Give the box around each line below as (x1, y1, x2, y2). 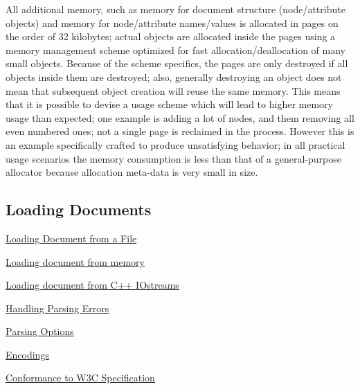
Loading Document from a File (6, 230, 137, 245)
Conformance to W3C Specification (6, 370, 155, 385)
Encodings (6, 347, 49, 361)
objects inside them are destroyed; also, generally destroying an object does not (6, 69, 342, 84)
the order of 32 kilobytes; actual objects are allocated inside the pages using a (6, 29, 336, 44)
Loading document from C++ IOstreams (6, 278, 179, 292)
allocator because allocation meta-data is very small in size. (6, 165, 258, 179)
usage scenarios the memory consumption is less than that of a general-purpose (6, 151, 341, 165)
